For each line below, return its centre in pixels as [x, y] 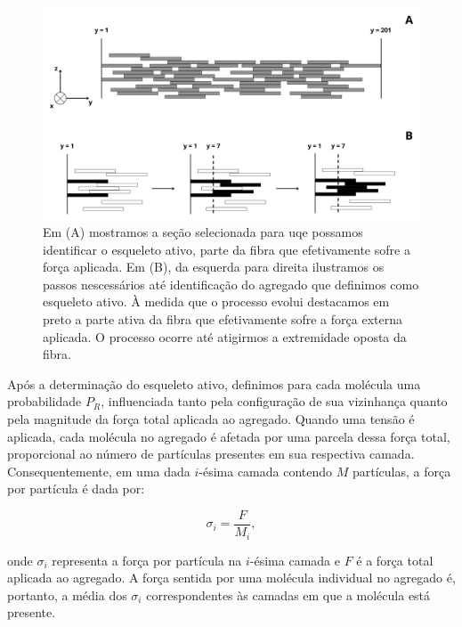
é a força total [395, 560]
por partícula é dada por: [76, 489]
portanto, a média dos [67, 594]
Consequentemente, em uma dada [99, 471]
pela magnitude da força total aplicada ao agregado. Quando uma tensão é [211, 419]
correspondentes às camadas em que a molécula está [288, 594]
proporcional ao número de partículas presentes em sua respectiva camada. [211, 454]
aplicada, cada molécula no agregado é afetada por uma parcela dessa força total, [229, 436]
